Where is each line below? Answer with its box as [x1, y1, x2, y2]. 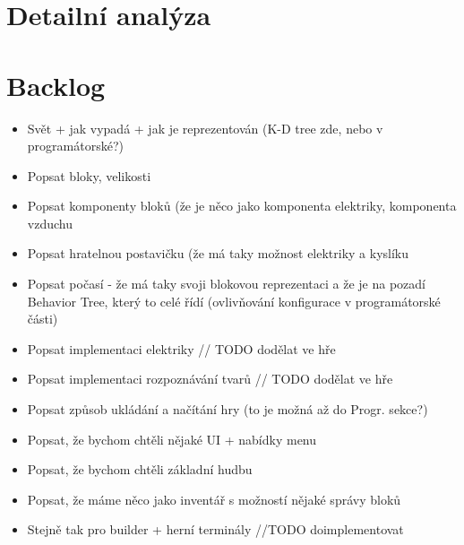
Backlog [6, 66, 106, 103]
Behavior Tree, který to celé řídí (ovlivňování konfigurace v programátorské [27, 291, 441, 310]
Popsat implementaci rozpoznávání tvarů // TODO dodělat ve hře [27, 369, 393, 388]
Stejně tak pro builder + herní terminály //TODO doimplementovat [27, 520, 404, 539]
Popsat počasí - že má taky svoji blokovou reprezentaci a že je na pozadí [27, 274, 425, 293]
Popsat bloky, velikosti [27, 166, 151, 185]
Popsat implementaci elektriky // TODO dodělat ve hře [27, 339, 336, 358]
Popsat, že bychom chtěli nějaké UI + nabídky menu [27, 429, 317, 448]
